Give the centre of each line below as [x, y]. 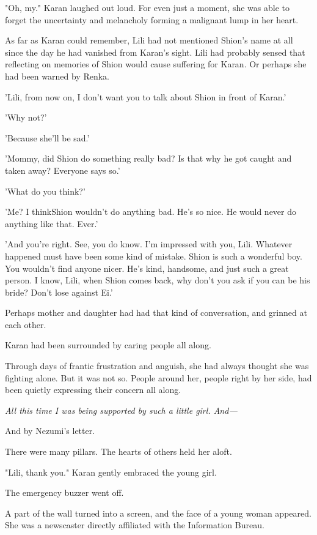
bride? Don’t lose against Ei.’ [59, 292]
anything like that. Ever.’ [52, 223]
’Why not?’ [26, 117]
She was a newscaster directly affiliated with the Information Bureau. [135, 525]
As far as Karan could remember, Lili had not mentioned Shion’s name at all [149, 40]
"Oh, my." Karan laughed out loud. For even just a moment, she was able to [147, 7]
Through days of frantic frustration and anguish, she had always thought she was [157, 366]
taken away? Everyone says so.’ [63, 170]
